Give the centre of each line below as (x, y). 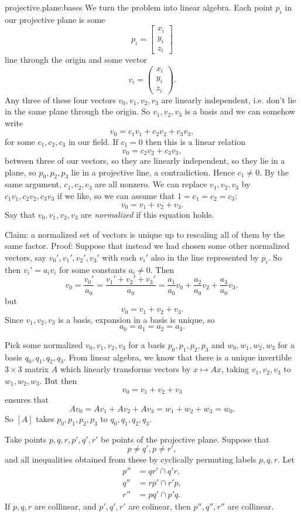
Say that (20, 214)
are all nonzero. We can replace (151, 184)
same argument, (33, 184)
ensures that (27, 399)
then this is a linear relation (196, 141)
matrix (37, 369)
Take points (26, 439)
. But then (58, 380)
